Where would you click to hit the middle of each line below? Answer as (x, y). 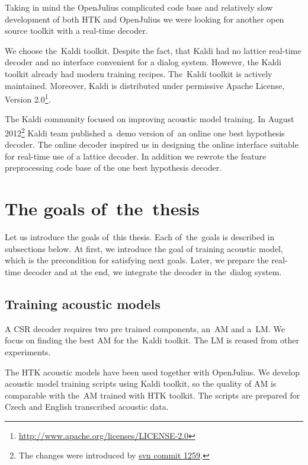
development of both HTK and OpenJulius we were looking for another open (145, 19)
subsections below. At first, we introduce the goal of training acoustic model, (144, 248)
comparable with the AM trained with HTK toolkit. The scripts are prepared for (153, 395)
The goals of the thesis (102, 208)
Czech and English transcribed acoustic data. (87, 407)
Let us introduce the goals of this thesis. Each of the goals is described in (140, 237)
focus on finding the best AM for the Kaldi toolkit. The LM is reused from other (152, 340)
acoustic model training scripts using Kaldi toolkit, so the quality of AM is (141, 383)
